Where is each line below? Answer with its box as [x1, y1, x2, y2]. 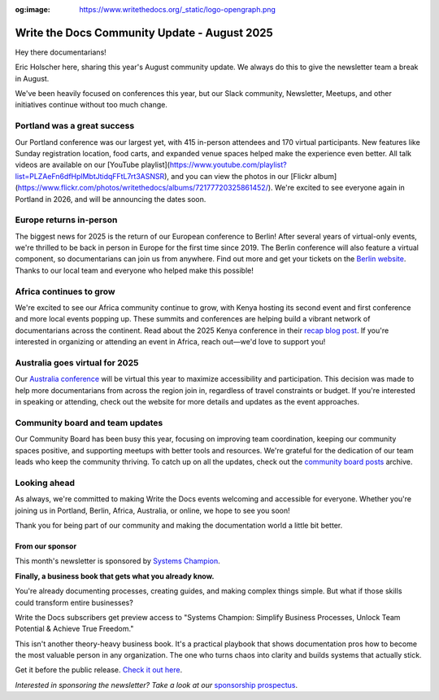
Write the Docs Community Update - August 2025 [15, 25, 274, 40]
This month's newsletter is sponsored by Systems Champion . [15, 556, 221, 566]
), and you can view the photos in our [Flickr [163, 171, 312, 181]
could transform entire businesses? [15, 597, 133, 607]
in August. [15, 73, 50, 83]
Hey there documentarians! [15, 47, 107, 57]
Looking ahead [15, 477, 76, 488]
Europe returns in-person [15, 214, 118, 225]
